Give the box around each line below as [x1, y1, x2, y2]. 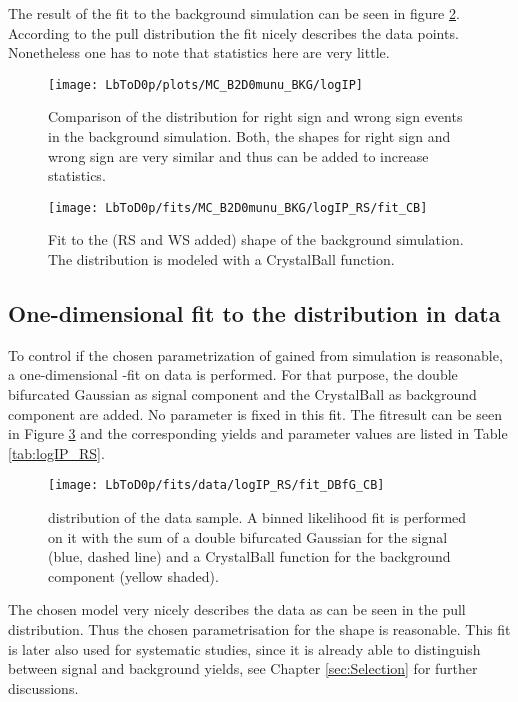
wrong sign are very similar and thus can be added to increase [48, 145, 429, 166]
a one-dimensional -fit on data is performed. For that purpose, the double [8, 364, 458, 385]
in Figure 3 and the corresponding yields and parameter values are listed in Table [8, 423, 508, 444]
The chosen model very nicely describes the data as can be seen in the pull [8, 599, 466, 620]
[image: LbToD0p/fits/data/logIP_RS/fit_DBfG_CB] [48, 478, 385, 493]
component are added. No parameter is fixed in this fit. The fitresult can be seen [8, 403, 502, 424]
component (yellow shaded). [48, 565, 219, 586]
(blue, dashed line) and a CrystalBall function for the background [48, 546, 451, 567]
